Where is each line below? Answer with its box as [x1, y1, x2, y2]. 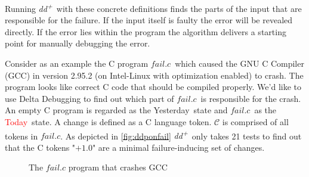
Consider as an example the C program [5, 57, 149, 70]
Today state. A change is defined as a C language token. [5, 116, 212, 128]
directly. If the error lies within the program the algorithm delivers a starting [5, 25, 286, 38]
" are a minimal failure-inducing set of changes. [92, 141, 265, 153]
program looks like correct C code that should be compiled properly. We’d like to [5, 80, 302, 93]
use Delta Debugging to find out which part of [5, 92, 174, 104]
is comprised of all [222, 116, 289, 128]
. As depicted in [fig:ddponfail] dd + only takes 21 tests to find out [60, 128, 302, 142]
